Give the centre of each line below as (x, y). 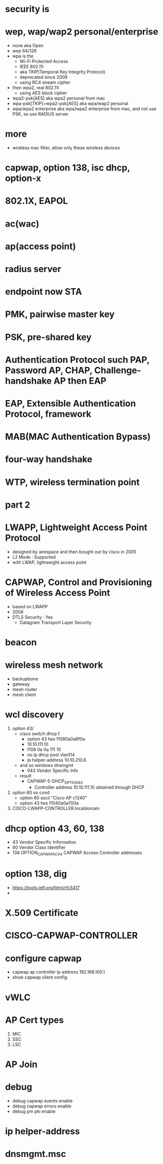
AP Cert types (35, 1020)
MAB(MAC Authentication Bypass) (78, 437)
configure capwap (43, 958)
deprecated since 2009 (43, 77)
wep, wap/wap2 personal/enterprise (82, 32)
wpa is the (23, 56)
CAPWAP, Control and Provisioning (79, 582)
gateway (21, 684)
